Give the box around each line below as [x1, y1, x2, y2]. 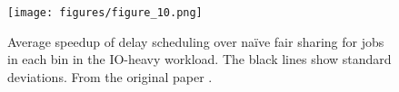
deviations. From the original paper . [7, 67, 213, 86]
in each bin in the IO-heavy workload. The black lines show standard [7, 50, 392, 69]
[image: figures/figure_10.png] [7, 6, 203, 19]
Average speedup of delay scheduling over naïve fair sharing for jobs [7, 32, 384, 51]
